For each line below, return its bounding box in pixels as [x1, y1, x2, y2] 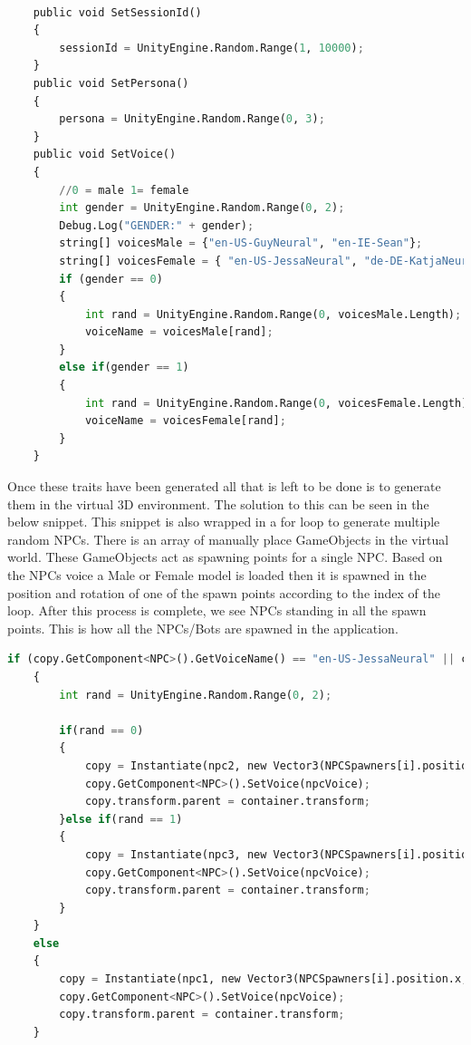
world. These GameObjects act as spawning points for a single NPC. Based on [7, 547, 443, 566]
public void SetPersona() [33, 76, 189, 90]
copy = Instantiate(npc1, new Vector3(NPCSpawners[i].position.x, [59, 972, 468, 986]
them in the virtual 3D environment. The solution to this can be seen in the [7, 494, 429, 513]
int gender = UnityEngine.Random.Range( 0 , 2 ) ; [59, 201, 345, 215]
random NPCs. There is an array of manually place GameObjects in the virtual [7, 529, 449, 548]
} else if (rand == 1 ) [59, 812, 183, 826]
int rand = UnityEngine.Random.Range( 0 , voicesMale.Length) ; [84, 307, 462, 321]
